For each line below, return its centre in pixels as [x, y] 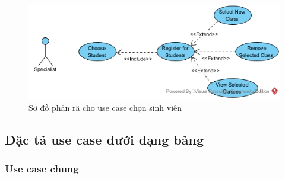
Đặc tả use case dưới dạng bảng [104, 139]
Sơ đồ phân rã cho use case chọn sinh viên [105, 107]
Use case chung [42, 169]
